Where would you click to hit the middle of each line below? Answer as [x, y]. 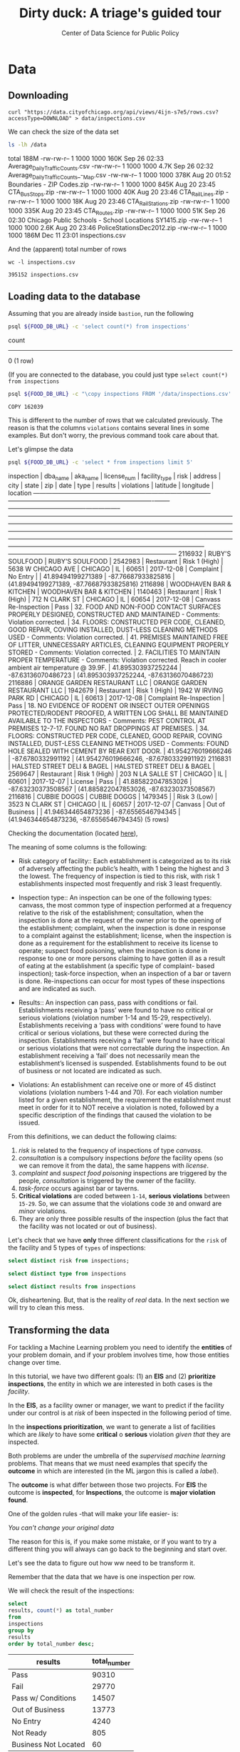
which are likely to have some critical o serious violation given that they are [119, 1435]
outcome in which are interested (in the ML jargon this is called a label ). [114, 1471]
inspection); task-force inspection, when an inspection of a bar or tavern [125, 973]
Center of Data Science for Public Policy [120, 33]
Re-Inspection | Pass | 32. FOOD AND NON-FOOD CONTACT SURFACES [115, 607]
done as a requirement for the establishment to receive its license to [118, 943]
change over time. [35, 1363]
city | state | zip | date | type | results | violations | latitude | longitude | [111, 485]
